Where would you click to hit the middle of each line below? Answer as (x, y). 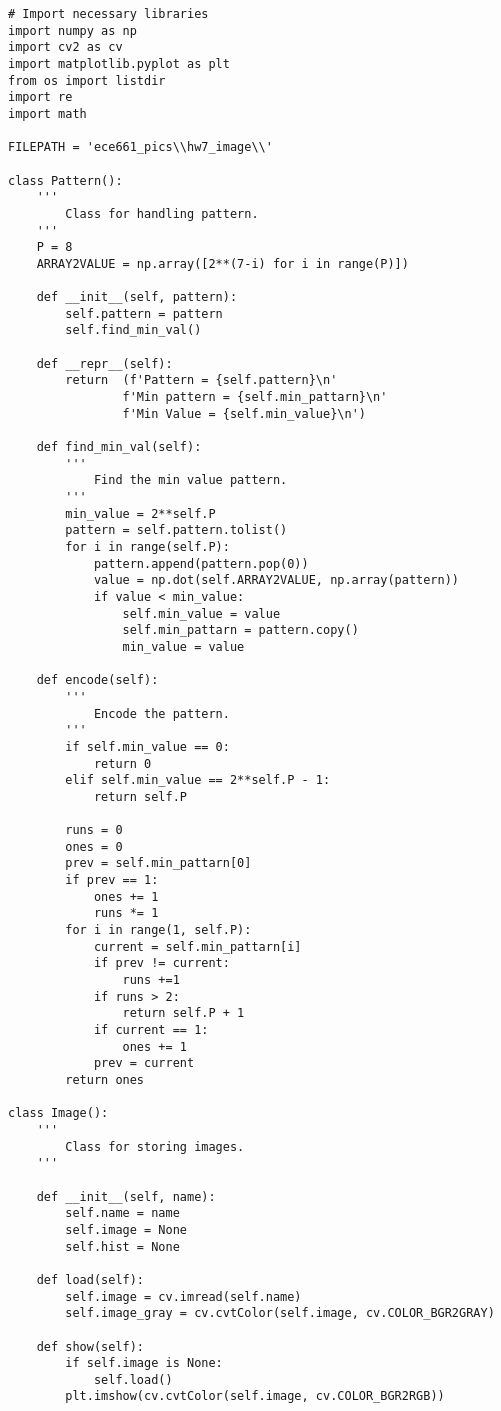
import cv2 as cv (65, 47)
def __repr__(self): (104, 363)
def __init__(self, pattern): (137, 297)
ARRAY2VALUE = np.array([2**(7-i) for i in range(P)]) (222, 263)
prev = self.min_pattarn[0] (158, 863)
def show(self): (90, 1346)
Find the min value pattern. (190, 480)
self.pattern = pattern (144, 313)
